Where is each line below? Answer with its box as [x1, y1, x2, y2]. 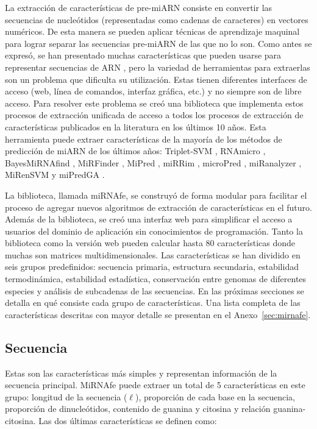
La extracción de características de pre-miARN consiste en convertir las [5, 1, 272, 13]
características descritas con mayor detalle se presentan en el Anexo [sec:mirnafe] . [5, 308, 311, 321]
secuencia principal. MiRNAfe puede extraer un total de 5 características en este [5, 378, 305, 391]
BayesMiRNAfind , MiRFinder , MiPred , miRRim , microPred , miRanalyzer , [5, 156, 302, 169]
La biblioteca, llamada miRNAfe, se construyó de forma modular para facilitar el [5, 188, 307, 201]
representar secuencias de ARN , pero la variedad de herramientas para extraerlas [5, 60, 310, 73]
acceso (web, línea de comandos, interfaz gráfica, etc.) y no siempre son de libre [5, 85, 302, 97]
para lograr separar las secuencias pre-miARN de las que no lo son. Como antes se [5, 37, 312, 49]
